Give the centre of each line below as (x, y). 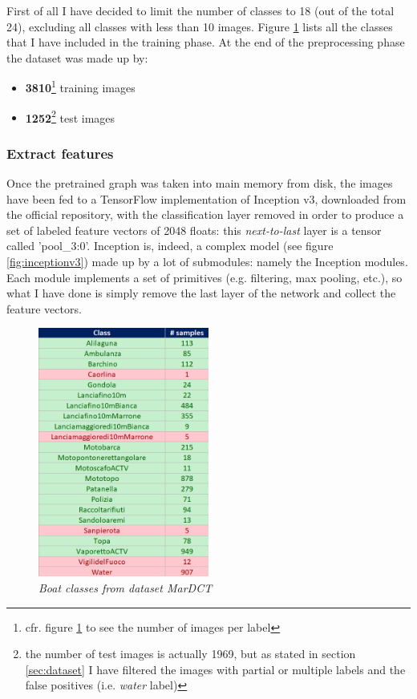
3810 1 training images (80, 87)
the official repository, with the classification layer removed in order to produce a (205, 214)
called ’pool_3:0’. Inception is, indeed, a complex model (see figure (170, 246)
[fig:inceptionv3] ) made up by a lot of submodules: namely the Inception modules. (207, 262)
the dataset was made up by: (77, 57)
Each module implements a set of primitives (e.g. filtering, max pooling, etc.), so (204, 277)
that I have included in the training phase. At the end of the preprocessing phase (206, 42)
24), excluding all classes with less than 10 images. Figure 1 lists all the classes (200, 26)
